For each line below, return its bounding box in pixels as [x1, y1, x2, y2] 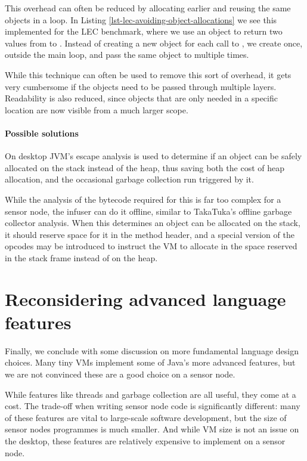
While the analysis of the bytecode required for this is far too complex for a [5, 193, 281, 205]
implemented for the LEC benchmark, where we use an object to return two [5, 25, 283, 38]
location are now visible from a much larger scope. [5, 103, 188, 116]
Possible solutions [5, 126, 79, 139]
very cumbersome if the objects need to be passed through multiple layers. [5, 80, 277, 92]
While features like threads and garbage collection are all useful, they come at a [5, 388, 296, 400]
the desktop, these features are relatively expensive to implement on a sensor [5, 434, 286, 447]
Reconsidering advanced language [5, 286, 286, 311]
